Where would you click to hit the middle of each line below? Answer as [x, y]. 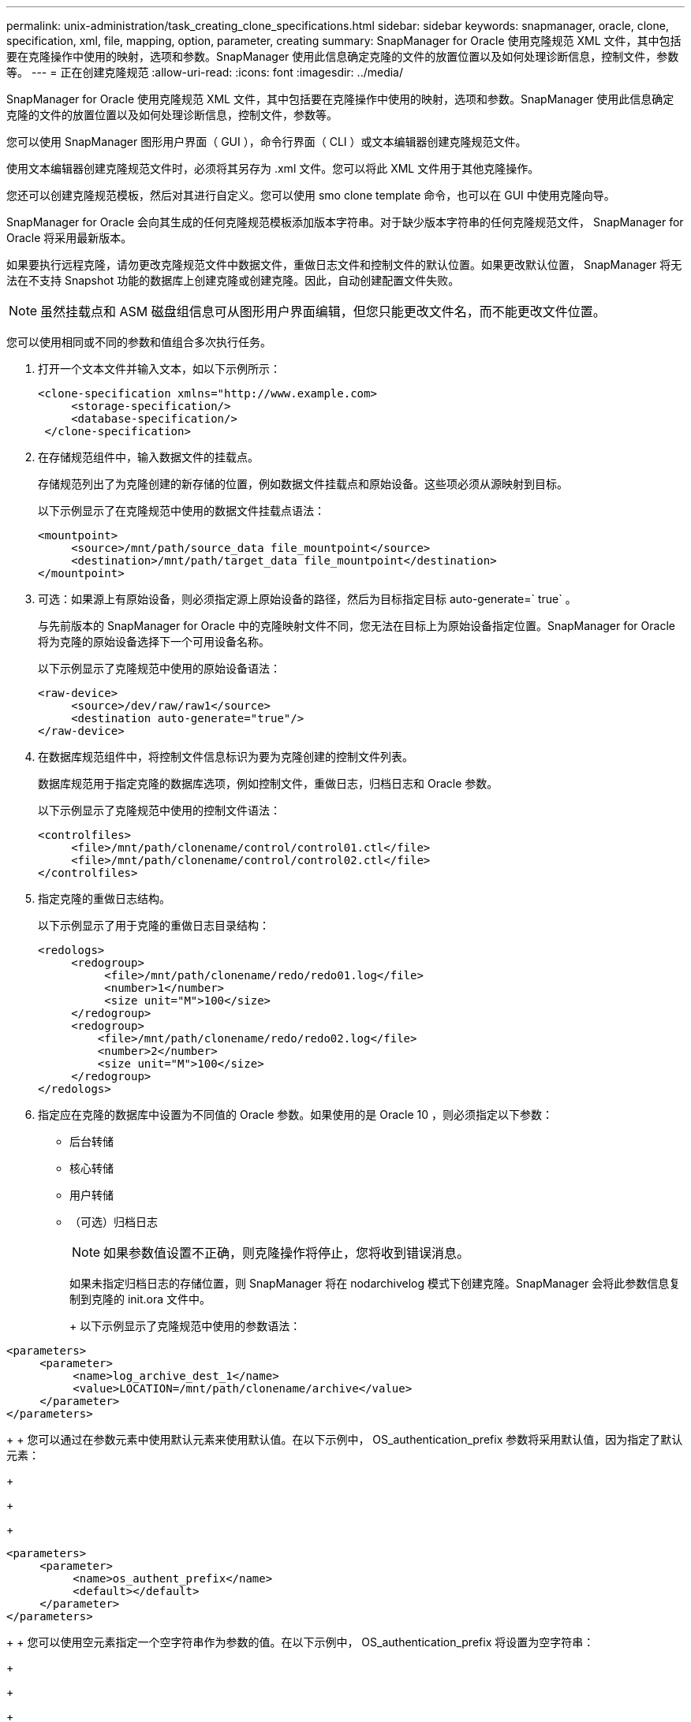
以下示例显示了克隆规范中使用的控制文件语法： [159, 810]
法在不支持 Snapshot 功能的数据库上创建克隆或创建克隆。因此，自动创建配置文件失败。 [233, 280]
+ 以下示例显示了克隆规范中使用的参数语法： [185, 1326]
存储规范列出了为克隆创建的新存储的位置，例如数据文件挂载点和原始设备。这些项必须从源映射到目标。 [303, 484]
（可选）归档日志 [114, 1222]
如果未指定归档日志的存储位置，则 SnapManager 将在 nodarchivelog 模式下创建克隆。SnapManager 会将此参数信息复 [375, 1283]
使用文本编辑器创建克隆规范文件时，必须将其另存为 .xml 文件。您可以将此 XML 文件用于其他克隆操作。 [273, 168]
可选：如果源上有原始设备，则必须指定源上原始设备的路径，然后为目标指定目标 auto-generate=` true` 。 [307, 599]
